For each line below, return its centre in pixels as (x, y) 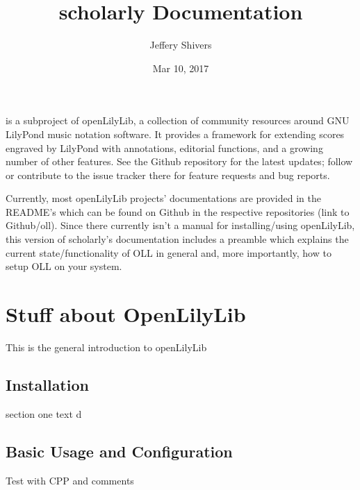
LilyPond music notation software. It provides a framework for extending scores (175, 134)
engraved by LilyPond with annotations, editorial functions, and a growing (164, 147)
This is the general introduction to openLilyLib (106, 347)
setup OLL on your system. (64, 266)
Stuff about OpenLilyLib (126, 314)
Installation (47, 384)
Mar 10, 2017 (181, 68)
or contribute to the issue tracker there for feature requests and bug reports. (168, 175)
